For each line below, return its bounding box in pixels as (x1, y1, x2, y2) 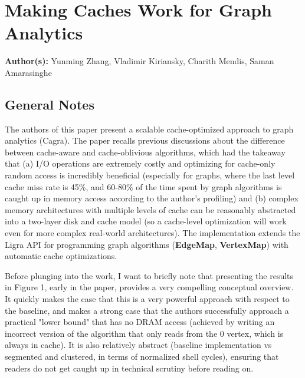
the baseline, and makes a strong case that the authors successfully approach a (5, 304, 289, 316)
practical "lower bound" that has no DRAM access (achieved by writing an (5, 316, 275, 328)
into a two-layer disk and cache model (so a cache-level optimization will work (5, 215, 287, 227)
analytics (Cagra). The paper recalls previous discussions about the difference (5, 134, 285, 147)
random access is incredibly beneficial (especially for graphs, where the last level (5, 169, 295, 181)
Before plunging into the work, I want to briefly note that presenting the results (5, 269, 294, 281)
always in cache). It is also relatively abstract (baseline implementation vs (5, 339, 272, 351)
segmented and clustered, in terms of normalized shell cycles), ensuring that (5, 350, 279, 362)
